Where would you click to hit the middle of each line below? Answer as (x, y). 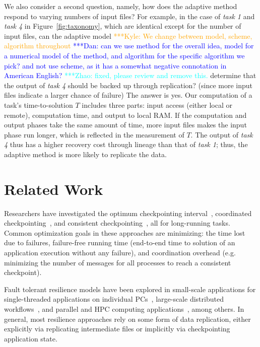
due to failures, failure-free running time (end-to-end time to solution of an (120, 242)
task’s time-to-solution (39, 105)
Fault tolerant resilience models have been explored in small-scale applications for (130, 289)
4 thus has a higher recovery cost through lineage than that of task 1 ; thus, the (126, 144)
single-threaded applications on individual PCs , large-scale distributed (114, 299)
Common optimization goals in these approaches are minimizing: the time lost (125, 232)
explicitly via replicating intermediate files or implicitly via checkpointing (117, 329)
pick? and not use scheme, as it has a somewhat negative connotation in (115, 65)
